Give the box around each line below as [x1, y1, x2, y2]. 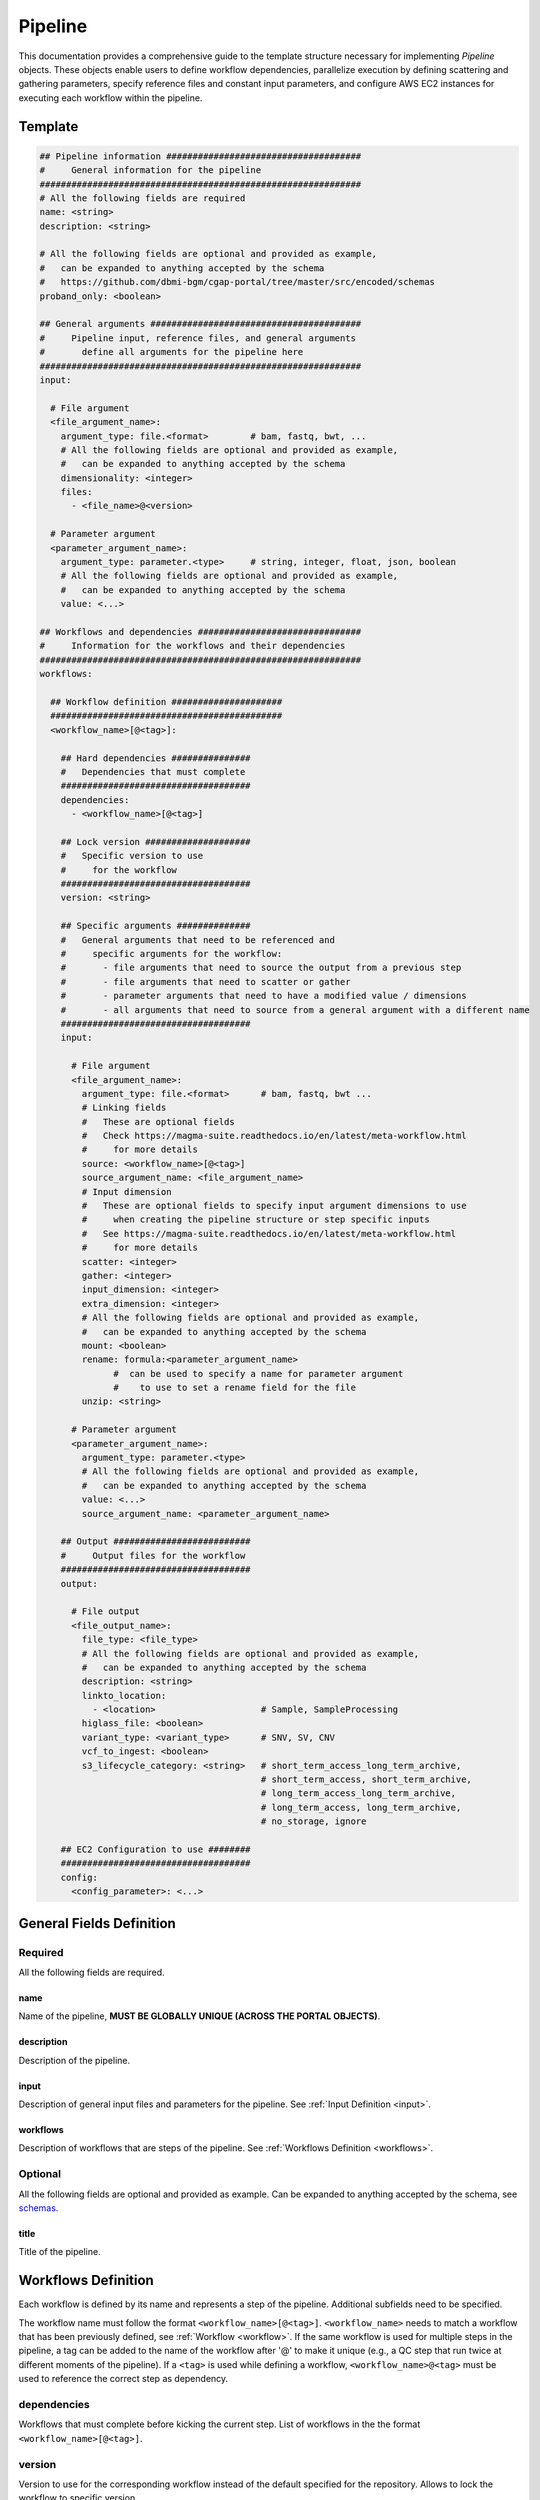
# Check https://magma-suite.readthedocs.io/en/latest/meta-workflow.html [81, 1130, 467, 1142]
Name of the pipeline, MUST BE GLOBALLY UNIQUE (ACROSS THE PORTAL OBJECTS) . [18, 2010, 381, 2022]
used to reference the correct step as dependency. [18, 2373, 229, 2385]
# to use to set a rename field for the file [113, 1382, 357, 1394]
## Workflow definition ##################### [50, 696, 283, 707]
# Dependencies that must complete [60, 766, 246, 777]
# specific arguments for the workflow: [60, 948, 283, 959]
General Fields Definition [18, 1915, 177, 1932]
